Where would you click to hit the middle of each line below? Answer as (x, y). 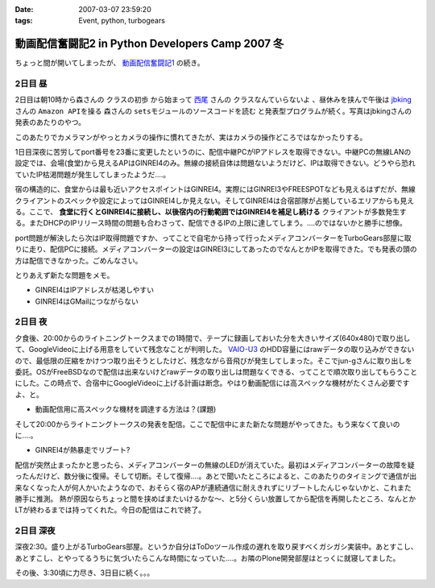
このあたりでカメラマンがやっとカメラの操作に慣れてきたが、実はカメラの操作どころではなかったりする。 (191, 137)
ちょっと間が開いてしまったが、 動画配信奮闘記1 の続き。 (110, 63)
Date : (24, 9)
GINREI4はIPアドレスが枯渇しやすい (95, 290)
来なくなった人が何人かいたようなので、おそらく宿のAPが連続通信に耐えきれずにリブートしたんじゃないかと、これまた (213, 487)
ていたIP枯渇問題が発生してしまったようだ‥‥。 (93, 174)
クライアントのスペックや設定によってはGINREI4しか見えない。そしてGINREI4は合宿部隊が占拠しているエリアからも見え (215, 201)
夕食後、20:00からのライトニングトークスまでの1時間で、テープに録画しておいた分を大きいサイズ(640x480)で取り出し (213, 337)
